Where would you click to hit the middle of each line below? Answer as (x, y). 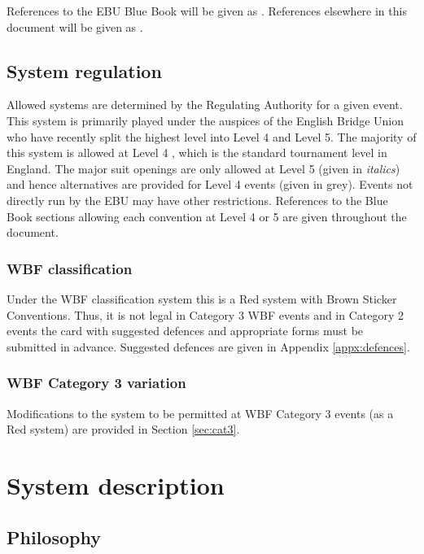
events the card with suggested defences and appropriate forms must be (185, 331)
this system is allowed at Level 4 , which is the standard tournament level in (197, 153)
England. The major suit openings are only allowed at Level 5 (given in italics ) (203, 168)
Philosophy (54, 537)
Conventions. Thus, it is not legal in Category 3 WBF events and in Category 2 (205, 314)
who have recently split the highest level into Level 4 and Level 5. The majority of (212, 136)
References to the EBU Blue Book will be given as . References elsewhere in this (207, 11)
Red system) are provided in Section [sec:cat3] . (123, 429)
